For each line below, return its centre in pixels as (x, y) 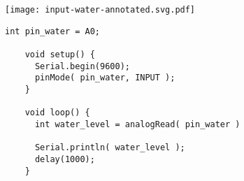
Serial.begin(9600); (82, 66)
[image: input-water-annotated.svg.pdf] (100, 10)
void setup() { (60, 54)
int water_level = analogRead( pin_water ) (137, 124)
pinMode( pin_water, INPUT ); (105, 78)
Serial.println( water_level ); (110, 148)
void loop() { (57, 113)
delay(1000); (65, 159)
